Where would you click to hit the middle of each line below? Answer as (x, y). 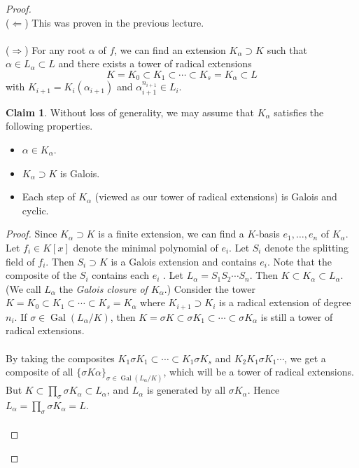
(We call (23, 288)
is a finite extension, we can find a (171, 234)
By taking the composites (60, 358)
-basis (268, 234)
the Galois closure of (103, 288)
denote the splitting (307, 247)
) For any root (55, 49)
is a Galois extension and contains (184, 261)
